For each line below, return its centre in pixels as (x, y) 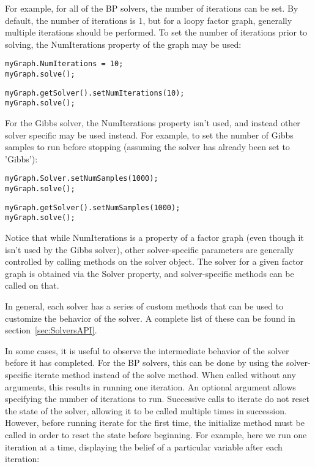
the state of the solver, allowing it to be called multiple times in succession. (146, 410)
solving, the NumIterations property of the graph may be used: (123, 44)
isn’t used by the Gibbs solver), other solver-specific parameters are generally (150, 249)
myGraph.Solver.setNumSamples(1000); (82, 179)
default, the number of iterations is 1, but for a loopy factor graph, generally (149, 20)
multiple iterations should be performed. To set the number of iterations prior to (156, 32)
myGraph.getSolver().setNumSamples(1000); (93, 207)
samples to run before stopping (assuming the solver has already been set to (147, 147)
